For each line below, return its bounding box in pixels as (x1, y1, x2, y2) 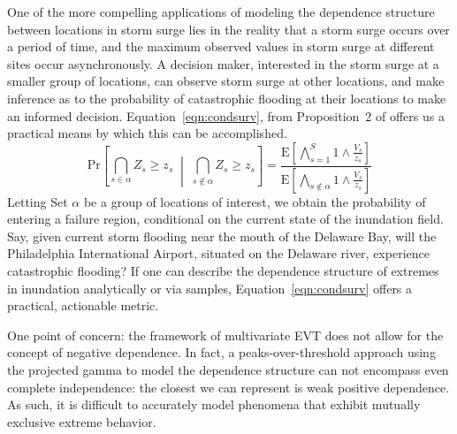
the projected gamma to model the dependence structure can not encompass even (7, 360, 449, 378)
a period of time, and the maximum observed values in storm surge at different (7, 37, 435, 56)
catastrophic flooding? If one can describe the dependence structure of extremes (7, 262, 439, 279)
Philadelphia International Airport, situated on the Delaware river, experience (7, 244, 430, 263)
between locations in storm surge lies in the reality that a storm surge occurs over (7, 19, 450, 38)
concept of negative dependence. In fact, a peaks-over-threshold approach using (7, 343, 436, 362)
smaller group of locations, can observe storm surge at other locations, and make (7, 72, 445, 90)
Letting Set (7, 192, 68, 210)
